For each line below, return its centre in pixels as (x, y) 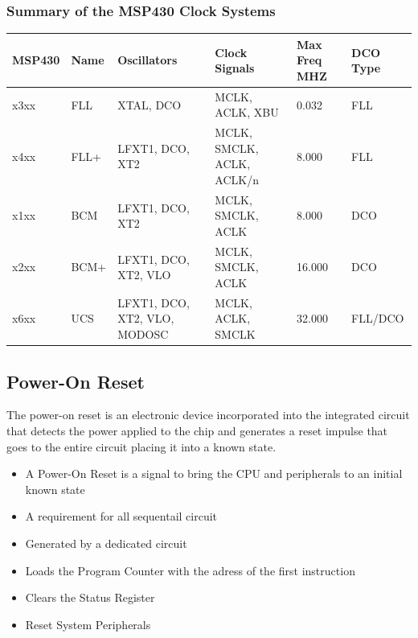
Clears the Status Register (90, 597)
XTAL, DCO (150, 104)
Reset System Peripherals (88, 624)
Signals (235, 68)
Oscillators (148, 60)
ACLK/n (237, 179)
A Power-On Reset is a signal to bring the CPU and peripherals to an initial (214, 473)
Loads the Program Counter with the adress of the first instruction (190, 570)
